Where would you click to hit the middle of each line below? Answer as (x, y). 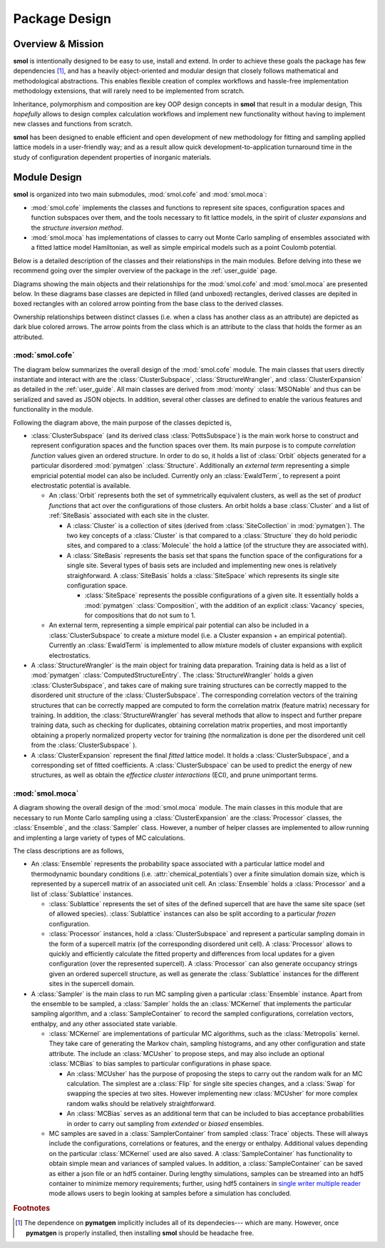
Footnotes (32, 1208)
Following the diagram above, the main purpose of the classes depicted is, (122, 422)
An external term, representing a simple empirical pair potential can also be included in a (179, 625)
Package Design (62, 19)
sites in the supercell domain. (92, 984)
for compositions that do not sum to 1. (140, 615)
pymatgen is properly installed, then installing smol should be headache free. (140, 1233)
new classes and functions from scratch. (73, 124)
